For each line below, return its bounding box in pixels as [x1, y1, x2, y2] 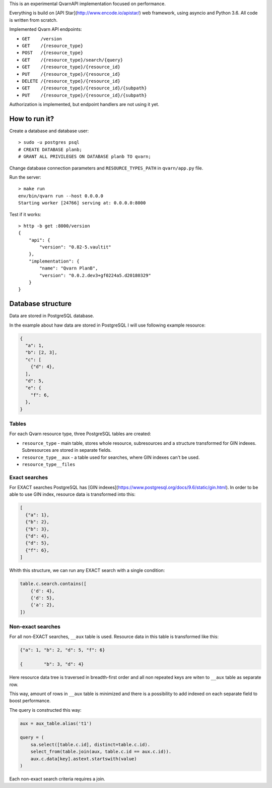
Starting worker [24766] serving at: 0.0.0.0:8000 [18, 200, 146, 206]
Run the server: [9, 174, 41, 180]
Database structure [9, 299, 72, 308]
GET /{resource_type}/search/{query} [22, 57, 123, 63]
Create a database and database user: [9, 128, 89, 134]
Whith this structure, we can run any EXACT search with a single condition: [9, 567, 165, 573]
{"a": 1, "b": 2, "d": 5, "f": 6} [20, 647, 105, 653]
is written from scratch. [9, 17, 58, 23]
